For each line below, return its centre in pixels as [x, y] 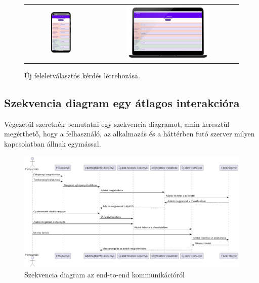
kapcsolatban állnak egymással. [53, 144]
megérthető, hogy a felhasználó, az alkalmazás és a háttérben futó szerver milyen [129, 134]
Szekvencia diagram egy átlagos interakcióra [122, 103]
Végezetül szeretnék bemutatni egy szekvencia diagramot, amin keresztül [117, 124]
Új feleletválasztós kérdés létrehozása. [82, 76]
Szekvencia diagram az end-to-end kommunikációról [105, 274]
